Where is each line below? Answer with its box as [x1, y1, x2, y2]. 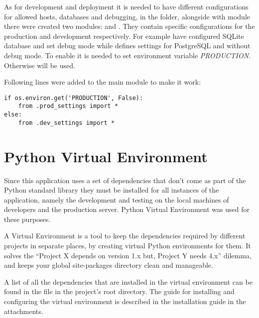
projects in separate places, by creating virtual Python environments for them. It [4, 240, 251, 251]
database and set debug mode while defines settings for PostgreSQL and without [4, 40, 251, 51]
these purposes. [4, 213, 51, 224]
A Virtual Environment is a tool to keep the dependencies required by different [4, 230, 246, 241]
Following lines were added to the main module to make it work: [4, 77, 201, 87]
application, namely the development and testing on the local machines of [4, 194, 229, 205]
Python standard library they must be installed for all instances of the [4, 185, 219, 195]
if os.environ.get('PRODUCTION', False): [4, 94, 143, 102]
